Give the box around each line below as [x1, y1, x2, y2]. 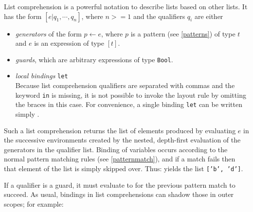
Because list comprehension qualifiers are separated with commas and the [15, 80, 235, 90]
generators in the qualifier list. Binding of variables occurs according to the [4, 144, 228, 154]
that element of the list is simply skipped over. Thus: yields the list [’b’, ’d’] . [4, 163, 243, 173]
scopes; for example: [4, 198, 64, 209]
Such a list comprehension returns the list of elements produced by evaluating [4, 125, 236, 135]
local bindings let [15, 71, 68, 81]
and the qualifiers [133, 11, 185, 21]
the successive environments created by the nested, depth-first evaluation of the [4, 135, 241, 145]
